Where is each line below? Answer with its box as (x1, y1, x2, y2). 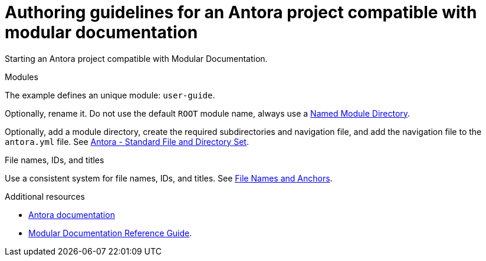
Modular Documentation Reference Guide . (28, 227, 192, 238)
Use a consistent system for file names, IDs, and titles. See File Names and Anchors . (5, 173, 333, 183)
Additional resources (5, 191, 85, 201)
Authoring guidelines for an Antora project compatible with (5, 2, 477, 22)
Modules (5, 71, 38, 82)
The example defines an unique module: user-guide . (5, 90, 215, 100)
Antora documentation (28, 209, 115, 220)
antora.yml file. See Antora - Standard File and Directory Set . (5, 136, 249, 147)
